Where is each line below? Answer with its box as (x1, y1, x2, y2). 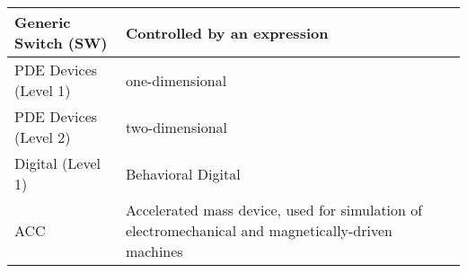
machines (126, 241, 183, 261)
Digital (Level (14, 153, 101, 173)
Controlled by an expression (126, 22, 329, 43)
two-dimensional (126, 116, 227, 137)
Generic (14, 12, 71, 32)
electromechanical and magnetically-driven (126, 220, 392, 241)
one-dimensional (126, 69, 227, 91)
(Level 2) (14, 127, 71, 147)
